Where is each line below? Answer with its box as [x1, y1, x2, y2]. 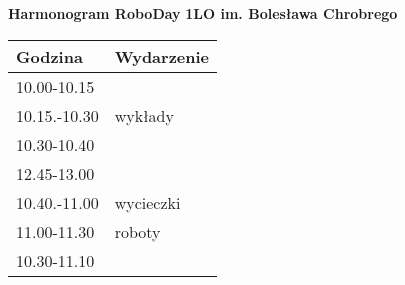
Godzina [16, 44, 83, 68]
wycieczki [114, 190, 181, 214]
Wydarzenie [114, 44, 210, 68]
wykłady [114, 103, 174, 127]
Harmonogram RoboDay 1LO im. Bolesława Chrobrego [8, 3, 398, 23]
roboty [114, 219, 161, 243]
